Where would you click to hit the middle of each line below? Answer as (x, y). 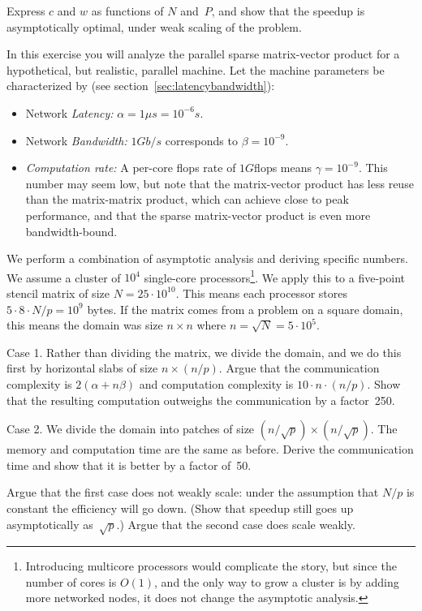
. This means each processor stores (261, 293)
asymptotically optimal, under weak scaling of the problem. (154, 26)
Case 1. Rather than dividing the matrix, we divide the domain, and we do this (204, 352)
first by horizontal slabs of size (82, 368)
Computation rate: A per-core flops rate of (131, 168)
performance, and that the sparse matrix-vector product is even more (198, 215)
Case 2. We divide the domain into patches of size (131, 429)
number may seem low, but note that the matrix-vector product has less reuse (220, 183)
